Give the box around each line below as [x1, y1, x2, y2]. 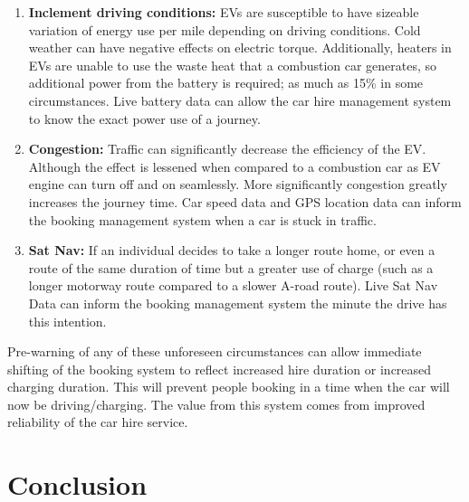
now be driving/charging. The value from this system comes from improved [7, 394, 426, 413]
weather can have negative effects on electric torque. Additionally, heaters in [28, 38, 452, 57]
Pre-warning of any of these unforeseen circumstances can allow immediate [7, 342, 422, 361]
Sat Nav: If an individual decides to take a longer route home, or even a [28, 241, 435, 260]
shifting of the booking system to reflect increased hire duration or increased [7, 359, 432, 378]
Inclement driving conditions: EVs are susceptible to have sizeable [28, 3, 419, 21]
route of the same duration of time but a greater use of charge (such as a [28, 258, 434, 277]
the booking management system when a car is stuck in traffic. [28, 210, 377, 229]
